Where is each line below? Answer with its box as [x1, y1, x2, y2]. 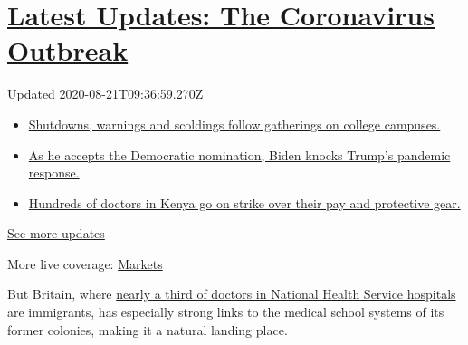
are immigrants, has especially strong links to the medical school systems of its [7, 302, 444, 321]
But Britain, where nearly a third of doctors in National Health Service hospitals [7, 284, 456, 303]
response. [28, 163, 80, 182]
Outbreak [7, 32, 129, 69]
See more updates [7, 224, 105, 243]
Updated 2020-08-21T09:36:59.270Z [7, 84, 204, 103]
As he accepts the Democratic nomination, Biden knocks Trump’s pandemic [28, 145, 451, 164]
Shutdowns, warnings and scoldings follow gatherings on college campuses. [28, 114, 441, 133]
